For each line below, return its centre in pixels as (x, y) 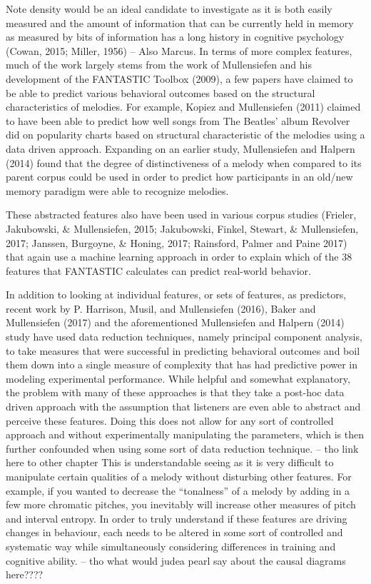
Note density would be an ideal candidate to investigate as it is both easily (169, 9)
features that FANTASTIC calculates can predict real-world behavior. (158, 270)
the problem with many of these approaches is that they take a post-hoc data (175, 392)
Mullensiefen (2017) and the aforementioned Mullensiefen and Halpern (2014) (175, 322)
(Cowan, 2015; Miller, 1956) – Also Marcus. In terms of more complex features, (179, 50)
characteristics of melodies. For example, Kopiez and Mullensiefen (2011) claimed (183, 107)
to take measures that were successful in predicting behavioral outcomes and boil (183, 350)
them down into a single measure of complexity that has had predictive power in (182, 364)
